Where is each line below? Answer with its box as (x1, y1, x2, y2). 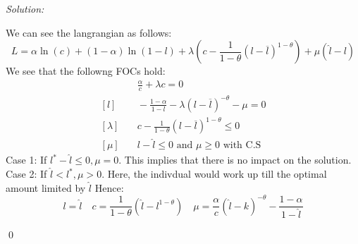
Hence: (94, 180, 124, 195)
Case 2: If (6, 166, 47, 181)
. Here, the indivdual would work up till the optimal (101, 166, 327, 181)
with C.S (223, 140, 261, 151)
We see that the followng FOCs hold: (6, 63, 166, 78)
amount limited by (6, 180, 86, 195)
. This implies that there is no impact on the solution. (118, 152, 352, 167)
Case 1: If (6, 152, 47, 167)
